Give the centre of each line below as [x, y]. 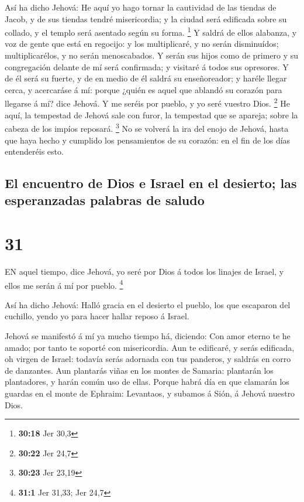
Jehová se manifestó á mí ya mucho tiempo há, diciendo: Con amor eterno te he [148, 336]
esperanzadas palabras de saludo [105, 200]
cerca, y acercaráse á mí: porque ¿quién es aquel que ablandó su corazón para [144, 89]
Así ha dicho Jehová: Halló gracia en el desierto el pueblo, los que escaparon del [148, 304]
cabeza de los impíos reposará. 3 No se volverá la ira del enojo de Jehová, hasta [147, 127]
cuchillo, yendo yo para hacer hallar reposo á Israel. [97, 316]
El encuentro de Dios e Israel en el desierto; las [151, 183]
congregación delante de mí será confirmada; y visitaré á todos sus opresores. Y [147, 66]
